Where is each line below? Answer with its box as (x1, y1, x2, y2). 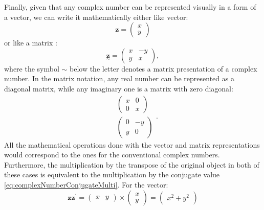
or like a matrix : (4, 37, 57, 48)
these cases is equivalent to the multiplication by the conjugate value (4, 169, 220, 180)
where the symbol (4, 63, 59, 74)
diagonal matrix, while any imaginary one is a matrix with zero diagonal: (4, 83, 233, 94)
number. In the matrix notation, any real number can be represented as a (4, 73, 234, 84)
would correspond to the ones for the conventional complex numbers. (4, 149, 220, 160)
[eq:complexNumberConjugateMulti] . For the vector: (4, 179, 168, 190)
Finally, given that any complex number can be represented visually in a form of (4, 2, 256, 12)
